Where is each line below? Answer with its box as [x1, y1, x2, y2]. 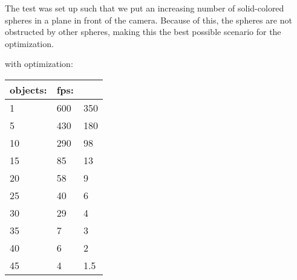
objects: [10, 82, 47, 97]
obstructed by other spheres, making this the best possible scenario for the [5, 25, 281, 38]
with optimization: [5, 57, 73, 70]
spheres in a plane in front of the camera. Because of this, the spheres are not [5, 13, 292, 26]
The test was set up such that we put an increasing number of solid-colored [5, 2, 284, 14]
